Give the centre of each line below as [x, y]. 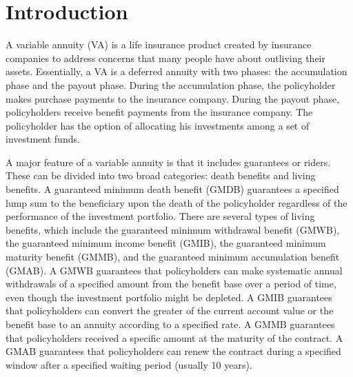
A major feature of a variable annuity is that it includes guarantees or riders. [168, 162]
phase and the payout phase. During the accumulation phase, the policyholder [171, 84]
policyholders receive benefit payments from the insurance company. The [159, 112]
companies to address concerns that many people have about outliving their [165, 58]
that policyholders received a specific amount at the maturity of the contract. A [174, 337]
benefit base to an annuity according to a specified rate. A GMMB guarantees [170, 324]
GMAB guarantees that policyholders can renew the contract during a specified [173, 351]
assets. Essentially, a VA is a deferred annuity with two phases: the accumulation [176, 71]
